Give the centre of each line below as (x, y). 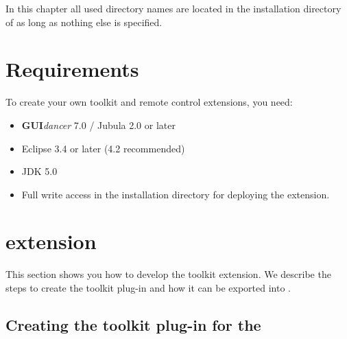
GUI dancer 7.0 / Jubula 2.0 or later (98, 125)
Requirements (72, 69)
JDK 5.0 (39, 171)
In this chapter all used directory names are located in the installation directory (173, 8)
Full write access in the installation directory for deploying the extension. (176, 194)
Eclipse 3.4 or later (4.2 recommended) (103, 148)
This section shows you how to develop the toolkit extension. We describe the (168, 274)
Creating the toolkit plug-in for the (133, 324)
